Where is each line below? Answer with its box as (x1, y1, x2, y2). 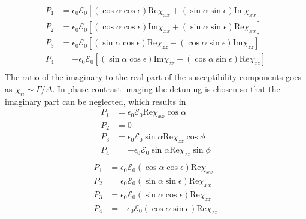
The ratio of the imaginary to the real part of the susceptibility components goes (5, 71, 302, 83)
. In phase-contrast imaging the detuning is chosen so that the (52, 82, 280, 95)
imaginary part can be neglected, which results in (5, 95, 186, 107)
